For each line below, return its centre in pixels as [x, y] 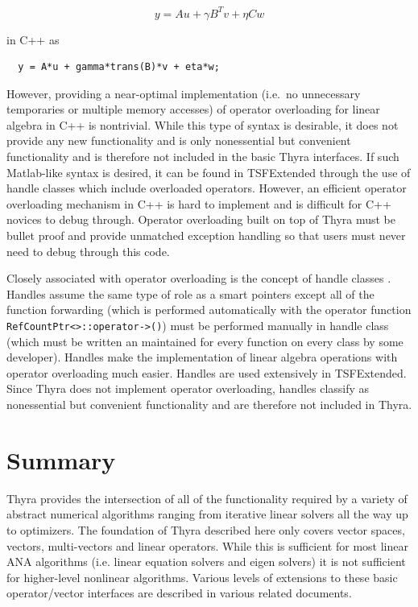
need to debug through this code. [88, 251]
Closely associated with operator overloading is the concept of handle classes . [199, 278]
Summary [61, 459]
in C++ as [33, 39]
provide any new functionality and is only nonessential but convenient [179, 140]
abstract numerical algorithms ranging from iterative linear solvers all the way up [207, 514]
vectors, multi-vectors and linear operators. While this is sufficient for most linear [207, 545]
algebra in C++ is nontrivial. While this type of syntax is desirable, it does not [203, 124]
